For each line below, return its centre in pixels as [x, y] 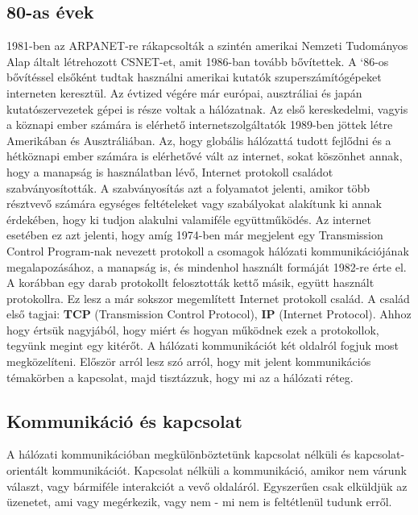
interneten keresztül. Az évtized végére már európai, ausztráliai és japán [184, 92]
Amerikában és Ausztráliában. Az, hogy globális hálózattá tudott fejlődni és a [199, 140]
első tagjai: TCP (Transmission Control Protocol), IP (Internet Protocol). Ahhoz [209, 314]
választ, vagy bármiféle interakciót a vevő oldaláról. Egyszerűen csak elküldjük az [207, 486]
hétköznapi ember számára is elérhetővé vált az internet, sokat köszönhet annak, [205, 156]
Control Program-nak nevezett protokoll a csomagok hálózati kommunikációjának [208, 250]
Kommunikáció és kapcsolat [124, 420]
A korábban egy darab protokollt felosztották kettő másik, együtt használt [190, 282]
